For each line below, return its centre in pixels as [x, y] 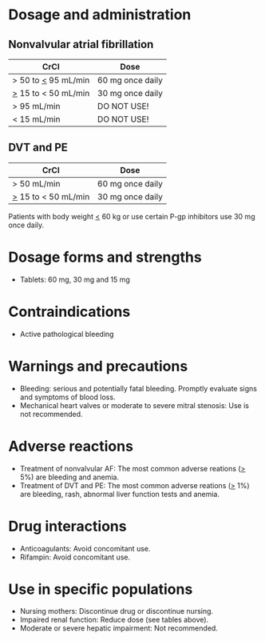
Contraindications [69, 312]
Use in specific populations [101, 589]
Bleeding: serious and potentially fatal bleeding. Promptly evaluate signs [138, 388]
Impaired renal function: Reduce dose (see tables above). [114, 620]
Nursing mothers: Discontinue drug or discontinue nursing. [117, 611]
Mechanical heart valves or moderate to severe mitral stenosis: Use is [134, 405]
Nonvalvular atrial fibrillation [81, 44]
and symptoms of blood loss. [67, 397]
